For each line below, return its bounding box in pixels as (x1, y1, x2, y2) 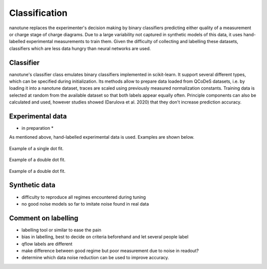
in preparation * (21, 125, 54, 131)
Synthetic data (9, 181, 55, 189)
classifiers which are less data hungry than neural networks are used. (9, 45, 151, 52)
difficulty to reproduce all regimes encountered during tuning (21, 194, 146, 200)
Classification (9, 7, 68, 18)
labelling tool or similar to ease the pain (21, 227, 101, 233)
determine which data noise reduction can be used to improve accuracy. (21, 255, 169, 261)
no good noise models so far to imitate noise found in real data (21, 201, 149, 207)
